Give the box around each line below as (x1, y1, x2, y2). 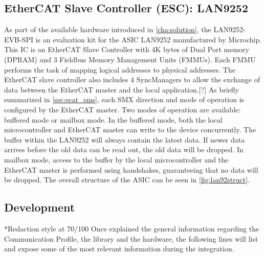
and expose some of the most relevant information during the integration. (4, 243, 234, 254)
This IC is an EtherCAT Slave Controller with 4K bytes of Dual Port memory (4, 44, 249, 55)
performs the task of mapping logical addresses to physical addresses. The (4, 64, 235, 75)
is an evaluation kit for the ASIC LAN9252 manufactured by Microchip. (35, 34, 262, 44)
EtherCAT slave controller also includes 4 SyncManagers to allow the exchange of (4, 74, 260, 85)
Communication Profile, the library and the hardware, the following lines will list (4, 233, 258, 244)
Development (4, 199, 75, 215)
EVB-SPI (4, 34, 33, 44)
